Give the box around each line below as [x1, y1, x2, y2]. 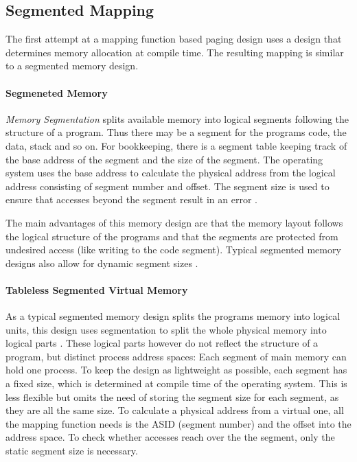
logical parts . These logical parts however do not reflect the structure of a [5, 336, 319, 350]
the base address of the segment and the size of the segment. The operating [5, 152, 323, 166]
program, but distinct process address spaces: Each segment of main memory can [5, 349, 347, 363]
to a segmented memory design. [5, 58, 139, 73]
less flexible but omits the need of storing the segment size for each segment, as [5, 389, 339, 404]
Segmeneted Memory [5, 85, 108, 100]
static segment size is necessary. [5, 443, 138, 458]
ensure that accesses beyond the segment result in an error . [5, 192, 257, 207]
